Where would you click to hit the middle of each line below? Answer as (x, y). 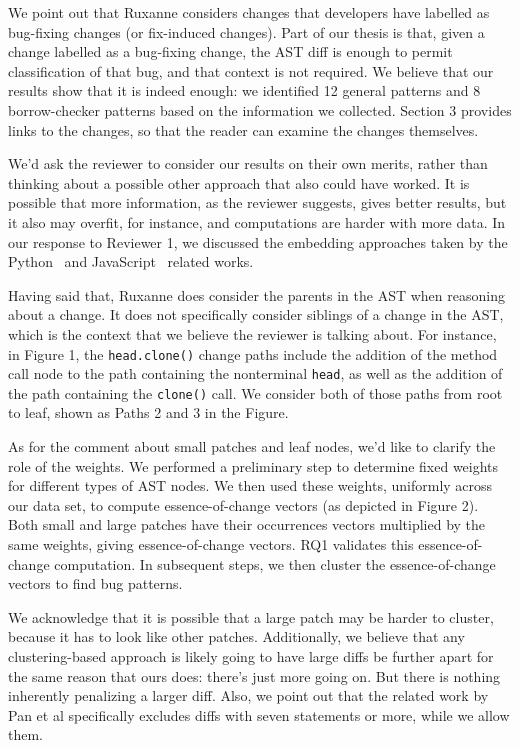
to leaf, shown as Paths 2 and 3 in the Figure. (148, 412)
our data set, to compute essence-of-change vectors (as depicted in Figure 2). (243, 504)
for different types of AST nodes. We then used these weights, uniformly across (250, 485)
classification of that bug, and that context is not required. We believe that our (251, 70)
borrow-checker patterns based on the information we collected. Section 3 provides (260, 109)
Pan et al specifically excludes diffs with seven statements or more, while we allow (259, 714)
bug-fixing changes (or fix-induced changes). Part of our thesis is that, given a (246, 31)
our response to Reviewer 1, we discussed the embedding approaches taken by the (258, 241)
